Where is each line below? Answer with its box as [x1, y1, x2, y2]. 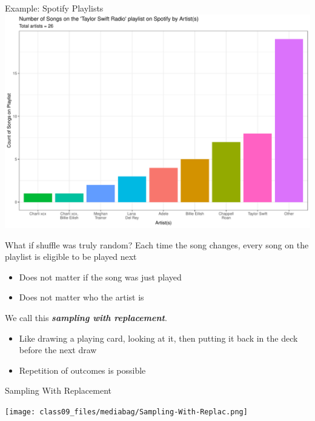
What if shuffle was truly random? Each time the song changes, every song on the [5, 238, 309, 251]
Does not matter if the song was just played [19, 270, 182, 283]
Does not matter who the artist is [19, 291, 144, 303]
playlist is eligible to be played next [5, 250, 137, 263]
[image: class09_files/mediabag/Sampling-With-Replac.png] [5, 407, 248, 416]
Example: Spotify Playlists [5, 2, 104, 14]
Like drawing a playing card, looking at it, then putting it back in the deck [19, 331, 298, 344]
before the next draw [19, 343, 97, 356]
